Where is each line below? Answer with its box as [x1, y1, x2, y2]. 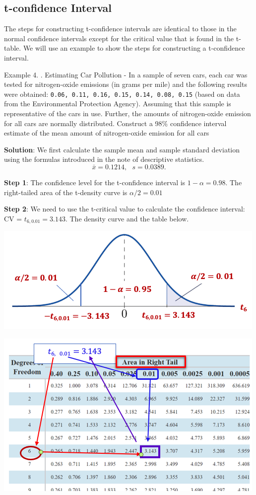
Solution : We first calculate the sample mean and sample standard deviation [4, 144, 240, 154]
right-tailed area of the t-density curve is [4, 187, 128, 197]
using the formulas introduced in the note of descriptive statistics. [4, 154, 204, 164]
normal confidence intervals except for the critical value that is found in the [4, 33, 234, 43]
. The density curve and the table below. [65, 213, 189, 223]
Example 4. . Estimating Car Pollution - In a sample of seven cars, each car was [4, 69, 248, 79]
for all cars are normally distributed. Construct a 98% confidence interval [4, 118, 227, 128]
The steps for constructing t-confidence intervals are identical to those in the [4, 23, 237, 34]
